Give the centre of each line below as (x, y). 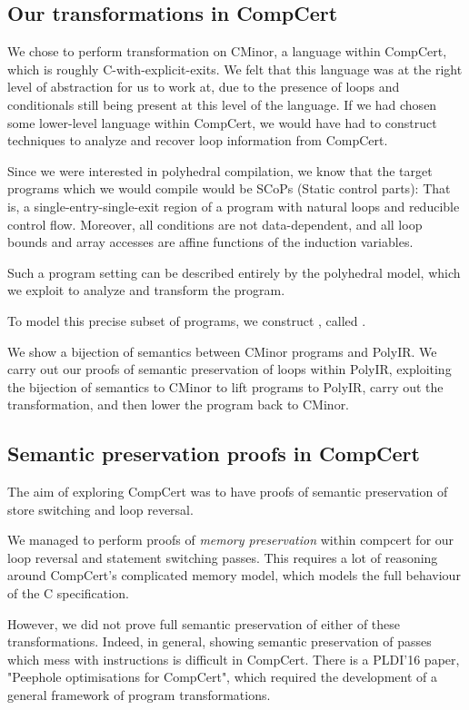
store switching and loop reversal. (100, 509)
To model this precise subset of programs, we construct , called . (187, 320)
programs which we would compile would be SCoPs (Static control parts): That (229, 188)
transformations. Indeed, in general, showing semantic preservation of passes (220, 641)
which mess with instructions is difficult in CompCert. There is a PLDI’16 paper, (234, 659)
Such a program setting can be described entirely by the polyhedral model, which (234, 272)
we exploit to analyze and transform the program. (146, 290)
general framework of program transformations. (139, 695)
